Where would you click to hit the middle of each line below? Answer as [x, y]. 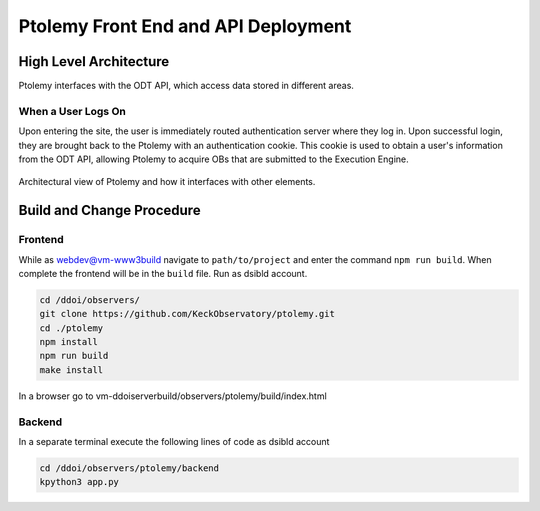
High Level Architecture [94, 61]
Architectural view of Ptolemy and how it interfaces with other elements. [167, 182]
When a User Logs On [72, 111]
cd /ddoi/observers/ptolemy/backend [129, 468]
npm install [69, 342]
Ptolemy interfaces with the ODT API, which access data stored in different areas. [186, 86]
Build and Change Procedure [109, 210]
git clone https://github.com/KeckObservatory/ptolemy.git [187, 314]
